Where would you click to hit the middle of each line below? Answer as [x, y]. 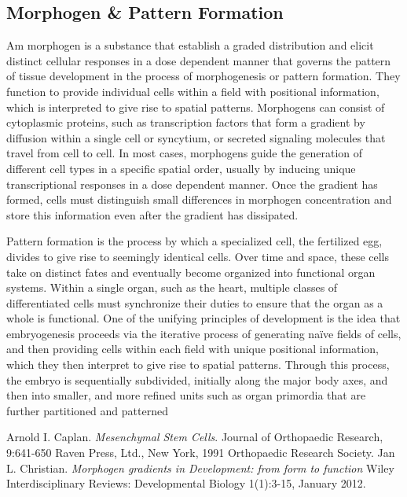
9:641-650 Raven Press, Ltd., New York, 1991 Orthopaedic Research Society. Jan [201, 453]
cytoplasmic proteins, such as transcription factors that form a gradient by [186, 122]
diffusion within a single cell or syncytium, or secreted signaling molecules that [196, 137]
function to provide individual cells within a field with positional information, [193, 91]
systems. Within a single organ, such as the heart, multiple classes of [172, 287]
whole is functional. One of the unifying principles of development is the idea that [203, 318]
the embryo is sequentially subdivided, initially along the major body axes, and [197, 379]
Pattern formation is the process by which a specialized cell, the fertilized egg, [194, 241]
